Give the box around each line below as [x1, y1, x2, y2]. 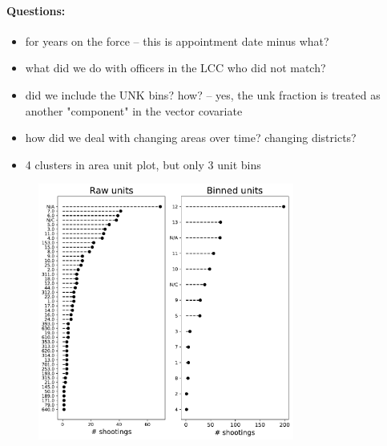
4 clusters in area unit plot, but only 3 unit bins [25, 156, 261, 172]
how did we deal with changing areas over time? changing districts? [25, 129, 357, 146]
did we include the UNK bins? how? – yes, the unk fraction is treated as [25, 86, 381, 103]
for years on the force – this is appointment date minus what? [25, 32, 329, 49]
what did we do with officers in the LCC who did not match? [25, 59, 326, 76]
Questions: [6, 2, 66, 18]
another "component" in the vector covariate [25, 102, 243, 119]
